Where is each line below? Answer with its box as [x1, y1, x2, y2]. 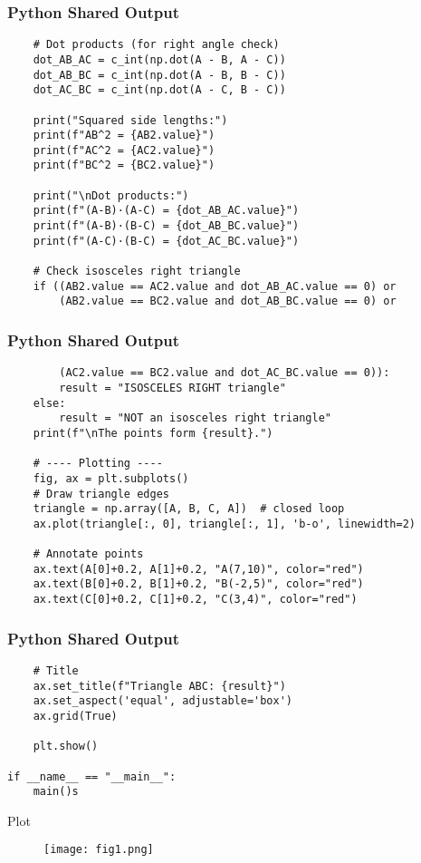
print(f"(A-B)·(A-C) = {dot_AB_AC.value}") [33, 204, 300, 218]
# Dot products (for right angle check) [33, 38, 280, 52]
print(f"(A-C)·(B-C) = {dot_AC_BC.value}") [33, 234, 300, 247]
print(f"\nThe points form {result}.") [33, 426, 273, 440]
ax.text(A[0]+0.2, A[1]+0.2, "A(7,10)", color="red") [33, 562, 364, 576]
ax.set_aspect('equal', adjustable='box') [33, 694, 292, 708]
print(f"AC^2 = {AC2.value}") [33, 143, 215, 157]
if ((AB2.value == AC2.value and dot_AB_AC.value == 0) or [33, 279, 397, 293]
